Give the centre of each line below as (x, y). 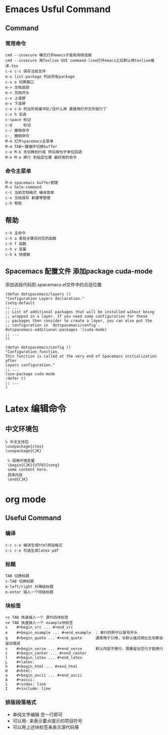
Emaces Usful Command (58, 9)
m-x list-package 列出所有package (40, 76)
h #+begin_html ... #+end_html (42, 667)
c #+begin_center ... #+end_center (46, 653)
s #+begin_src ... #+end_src (39, 627)
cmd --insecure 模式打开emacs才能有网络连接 (48, 55)
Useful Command (33, 518)
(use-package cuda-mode (30, 374)
